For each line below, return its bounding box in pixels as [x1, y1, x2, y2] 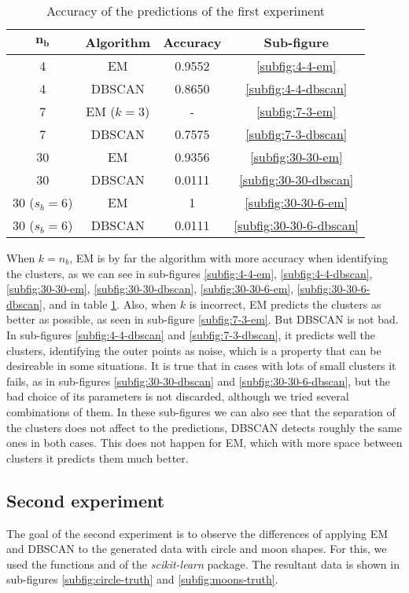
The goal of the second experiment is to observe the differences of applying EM [6, 525, 389, 541]
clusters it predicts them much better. [6, 449, 189, 466]
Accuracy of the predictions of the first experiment [46, 2, 326, 20]
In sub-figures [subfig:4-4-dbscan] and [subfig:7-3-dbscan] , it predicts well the [6, 326, 375, 342]
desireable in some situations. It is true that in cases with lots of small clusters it [6, 357, 396, 374]
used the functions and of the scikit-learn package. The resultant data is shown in [6, 555, 400, 572]
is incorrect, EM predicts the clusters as [189, 295, 381, 312]
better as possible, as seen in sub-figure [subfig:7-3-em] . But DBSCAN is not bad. [6, 311, 399, 328]
